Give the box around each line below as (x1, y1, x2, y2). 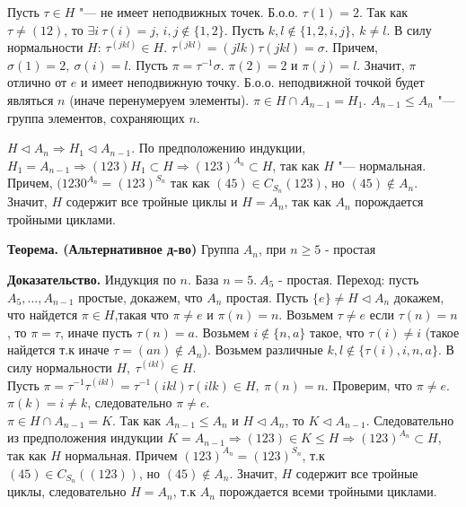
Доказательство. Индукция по (7, 269, 176, 288)
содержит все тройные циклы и (66, 192, 238, 211)
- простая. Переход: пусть (278, 269, 419, 288)
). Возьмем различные (202, 340, 323, 359)
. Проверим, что (324, 375, 413, 394)
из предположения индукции (7, 428, 163, 447)
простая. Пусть (226, 287, 309, 306)
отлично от (7, 73, 67, 92)
